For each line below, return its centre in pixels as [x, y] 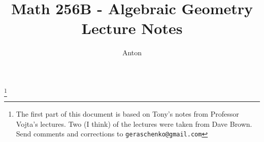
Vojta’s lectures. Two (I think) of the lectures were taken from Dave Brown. [134, 123]
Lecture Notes [132, 28]
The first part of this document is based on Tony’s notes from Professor [127, 114]
